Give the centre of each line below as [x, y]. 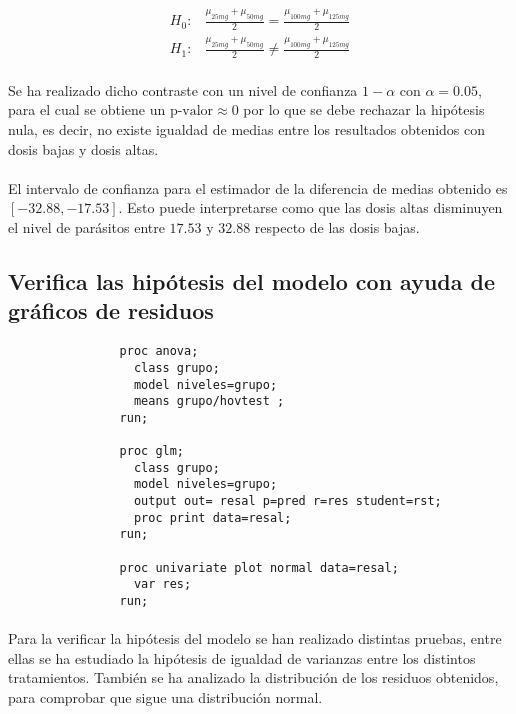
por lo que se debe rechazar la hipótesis [364, 109]
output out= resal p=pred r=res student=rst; [287, 501]
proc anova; [159, 351]
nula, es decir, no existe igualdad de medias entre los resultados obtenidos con [247, 129]
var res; [162, 584]
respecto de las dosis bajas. [337, 227]
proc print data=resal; [212, 517]
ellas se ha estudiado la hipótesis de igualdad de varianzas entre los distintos [242, 657]
